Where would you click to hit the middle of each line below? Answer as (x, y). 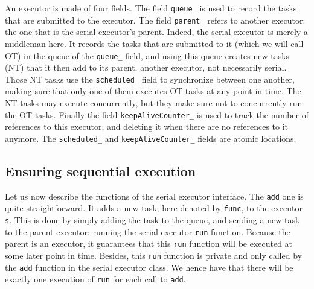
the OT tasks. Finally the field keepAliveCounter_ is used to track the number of (157, 114)
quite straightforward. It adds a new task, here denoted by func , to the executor (154, 208)
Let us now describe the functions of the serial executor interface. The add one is (154, 196)
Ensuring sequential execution (101, 170)
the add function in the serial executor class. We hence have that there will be (149, 267)
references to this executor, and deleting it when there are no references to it (147, 126)
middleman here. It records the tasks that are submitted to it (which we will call (154, 43)
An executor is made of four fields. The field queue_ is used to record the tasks (151, 8)
